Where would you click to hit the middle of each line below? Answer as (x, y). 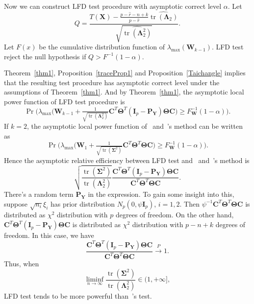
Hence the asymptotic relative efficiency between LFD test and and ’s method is (127, 160)
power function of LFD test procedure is (64, 102)
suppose (16, 203)
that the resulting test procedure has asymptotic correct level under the (112, 82)
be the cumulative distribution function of (102, 47)
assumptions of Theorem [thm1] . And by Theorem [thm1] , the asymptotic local (124, 92)
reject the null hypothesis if (45, 56)
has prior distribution (82, 203)
